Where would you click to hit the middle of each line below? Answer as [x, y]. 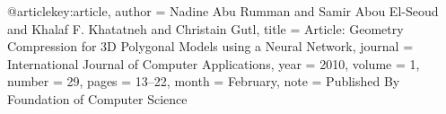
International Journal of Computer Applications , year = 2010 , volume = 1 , [214, 63]
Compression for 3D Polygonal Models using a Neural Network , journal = [210, 46]
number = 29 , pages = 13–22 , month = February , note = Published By [204, 81]
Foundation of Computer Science [97, 98]
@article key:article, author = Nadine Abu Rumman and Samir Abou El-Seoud [223, 11]
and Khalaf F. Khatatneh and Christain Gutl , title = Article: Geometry [206, 28]
